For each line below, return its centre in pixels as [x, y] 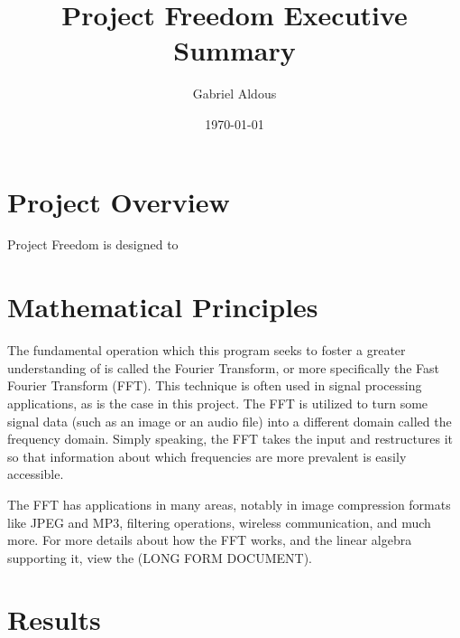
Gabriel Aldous [235, 94]
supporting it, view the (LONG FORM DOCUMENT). [160, 557]
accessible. [36, 474]
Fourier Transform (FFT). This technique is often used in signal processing [215, 385]
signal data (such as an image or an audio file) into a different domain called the [230, 421]
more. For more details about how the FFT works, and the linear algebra [210, 540]
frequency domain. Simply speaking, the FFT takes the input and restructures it [230, 439]
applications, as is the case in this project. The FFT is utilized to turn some [218, 403]
